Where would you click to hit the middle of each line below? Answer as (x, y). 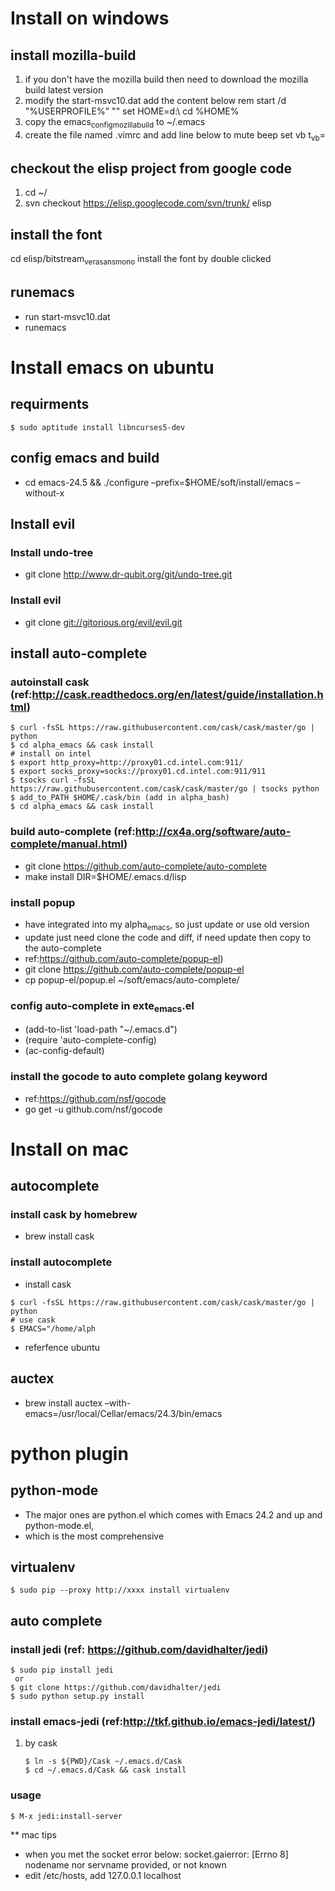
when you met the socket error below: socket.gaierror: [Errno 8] (156, 1854)
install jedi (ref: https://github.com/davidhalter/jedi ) (139, 1649)
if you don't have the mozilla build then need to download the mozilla (166, 79)
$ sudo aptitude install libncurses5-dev (98, 427)
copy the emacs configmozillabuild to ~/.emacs (115, 123)
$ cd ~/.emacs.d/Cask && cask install (105, 1770)
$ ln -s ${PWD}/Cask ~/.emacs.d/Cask (103, 1762)
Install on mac (69, 1149)
